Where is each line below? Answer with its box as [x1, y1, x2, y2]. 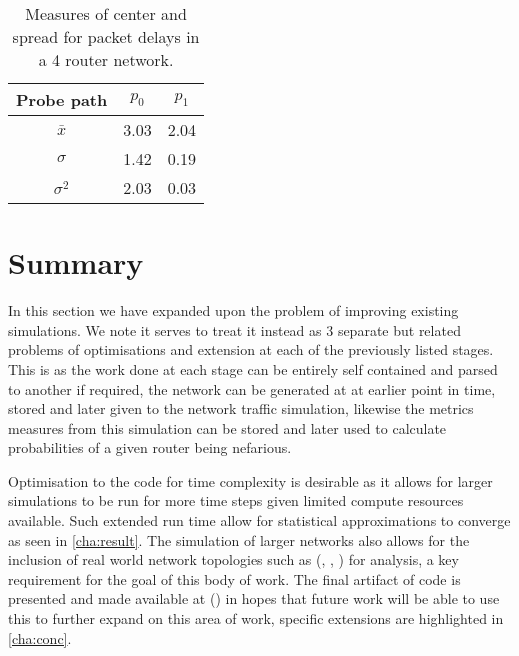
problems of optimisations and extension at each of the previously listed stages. [8, 339, 494, 360]
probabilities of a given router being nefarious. [8, 437, 292, 458]
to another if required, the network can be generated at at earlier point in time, [8, 378, 496, 399]
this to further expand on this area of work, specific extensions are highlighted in [8, 608, 504, 629]
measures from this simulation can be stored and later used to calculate [8, 417, 447, 438]
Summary [8, 242, 144, 283]
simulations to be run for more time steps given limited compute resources [8, 490, 464, 511]
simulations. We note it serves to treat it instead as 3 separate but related [8, 319, 461, 340]
